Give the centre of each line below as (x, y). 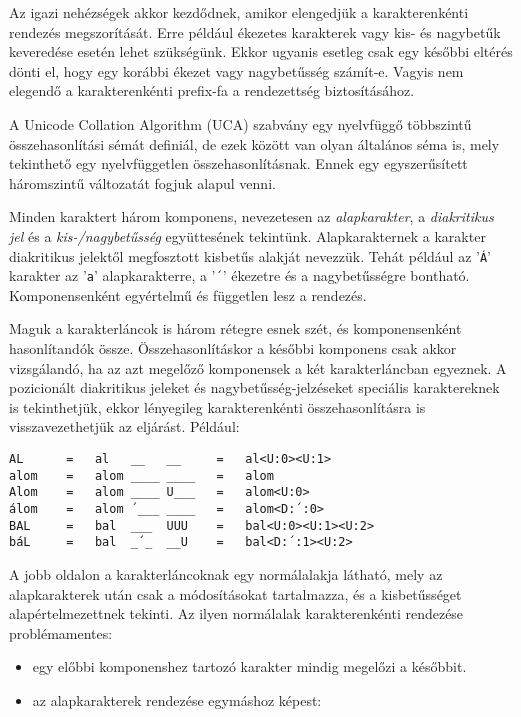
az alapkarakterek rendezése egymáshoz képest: (177, 699)
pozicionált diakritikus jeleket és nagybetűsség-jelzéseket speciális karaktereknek (254, 387)
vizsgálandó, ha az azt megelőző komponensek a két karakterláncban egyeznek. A (258, 367)
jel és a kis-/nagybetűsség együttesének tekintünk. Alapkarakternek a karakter (247, 235)
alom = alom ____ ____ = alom (141, 475)
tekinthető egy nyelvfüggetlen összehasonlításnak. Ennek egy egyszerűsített (238, 163)
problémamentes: (61, 632)
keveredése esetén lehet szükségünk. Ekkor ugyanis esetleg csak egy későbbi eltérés (261, 51)
